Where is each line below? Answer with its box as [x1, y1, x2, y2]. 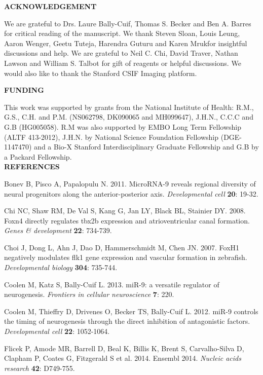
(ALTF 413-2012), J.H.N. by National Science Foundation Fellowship [4, 131, 219, 142]
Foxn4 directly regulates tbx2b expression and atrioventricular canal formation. [4, 215, 250, 226]
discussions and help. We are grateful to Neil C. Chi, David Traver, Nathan [4, 48, 238, 58]
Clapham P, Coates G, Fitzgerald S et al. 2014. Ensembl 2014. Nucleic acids [4, 353, 241, 363]
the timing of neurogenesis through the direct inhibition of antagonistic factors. [4, 316, 250, 326]
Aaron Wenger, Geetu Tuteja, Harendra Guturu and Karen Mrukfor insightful [4, 37, 247, 48]
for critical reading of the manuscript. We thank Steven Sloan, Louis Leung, [4, 28, 240, 39]
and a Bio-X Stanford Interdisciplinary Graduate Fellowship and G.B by [34, 141, 259, 152]
